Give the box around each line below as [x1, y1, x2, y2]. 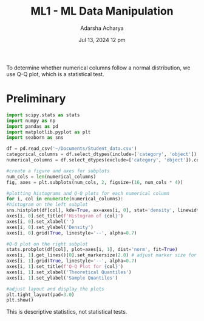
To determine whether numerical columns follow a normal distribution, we [6, 64, 191, 71]
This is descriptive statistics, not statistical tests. [6, 308, 127, 316]
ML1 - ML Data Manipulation [30, 4, 174, 18]
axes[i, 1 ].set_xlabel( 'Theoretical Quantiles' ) [6, 269, 132, 275]
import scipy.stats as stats [6, 111, 80, 118]
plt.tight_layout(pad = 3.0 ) [6, 291, 75, 298]
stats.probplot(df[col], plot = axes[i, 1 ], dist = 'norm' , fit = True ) [6, 247, 178, 253]
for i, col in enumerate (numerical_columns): [6, 196, 123, 202]
